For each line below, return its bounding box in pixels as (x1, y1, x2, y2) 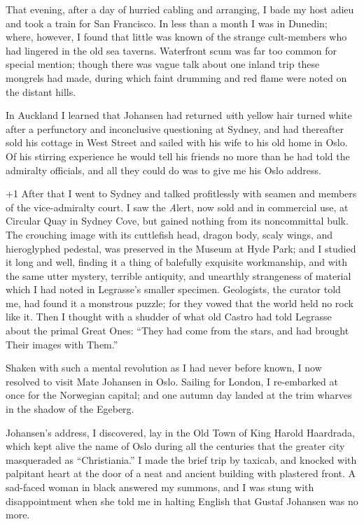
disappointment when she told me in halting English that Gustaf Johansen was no (6, 493, 358, 508)
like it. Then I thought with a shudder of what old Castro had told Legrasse (6, 309, 332, 324)
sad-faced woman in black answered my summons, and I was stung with (6, 480, 314, 494)
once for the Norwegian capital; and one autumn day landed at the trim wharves (6, 388, 352, 402)
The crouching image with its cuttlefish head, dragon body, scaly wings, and (6, 227, 333, 241)
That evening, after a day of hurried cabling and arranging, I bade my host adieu (6, 2, 354, 16)
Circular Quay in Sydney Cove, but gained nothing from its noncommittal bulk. (6, 213, 349, 228)
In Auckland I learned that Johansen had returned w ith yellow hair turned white (6, 108, 352, 122)
